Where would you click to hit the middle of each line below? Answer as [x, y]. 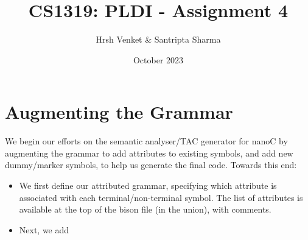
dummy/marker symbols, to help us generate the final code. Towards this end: [151, 165]
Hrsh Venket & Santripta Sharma [158, 39]
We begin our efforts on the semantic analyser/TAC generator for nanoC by [146, 141]
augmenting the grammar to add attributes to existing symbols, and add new [149, 153]
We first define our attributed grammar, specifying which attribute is [148, 185]
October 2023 [158, 59]
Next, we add [44, 229]
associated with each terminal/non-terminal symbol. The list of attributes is [161, 197]
